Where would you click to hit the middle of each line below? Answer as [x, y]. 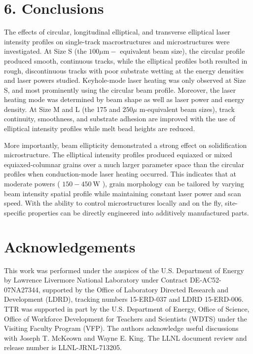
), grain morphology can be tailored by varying [173, 184]
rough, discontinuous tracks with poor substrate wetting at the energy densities [124, 70]
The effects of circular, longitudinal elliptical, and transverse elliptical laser [117, 32]
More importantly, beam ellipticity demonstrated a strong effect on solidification [126, 145]
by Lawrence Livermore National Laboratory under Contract [96, 280]
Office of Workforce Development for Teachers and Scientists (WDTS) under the [126, 318]
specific [15, 212]
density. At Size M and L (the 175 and [62, 109]
